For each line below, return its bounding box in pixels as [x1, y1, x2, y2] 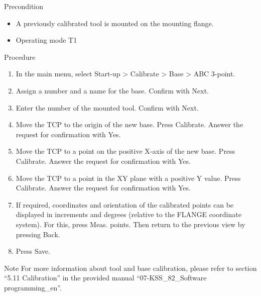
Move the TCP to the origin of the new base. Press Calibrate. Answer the [16, 119, 243, 130]
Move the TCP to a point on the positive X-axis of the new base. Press [16, 146, 235, 156]
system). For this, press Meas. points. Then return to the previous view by [16, 219, 245, 229]
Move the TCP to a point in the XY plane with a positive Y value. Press [16, 172, 241, 183]
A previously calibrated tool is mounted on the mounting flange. [16, 18, 214, 28]
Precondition [4, 1, 44, 11]
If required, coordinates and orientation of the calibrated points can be [16, 199, 234, 210]
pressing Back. [16, 229, 60, 239]
